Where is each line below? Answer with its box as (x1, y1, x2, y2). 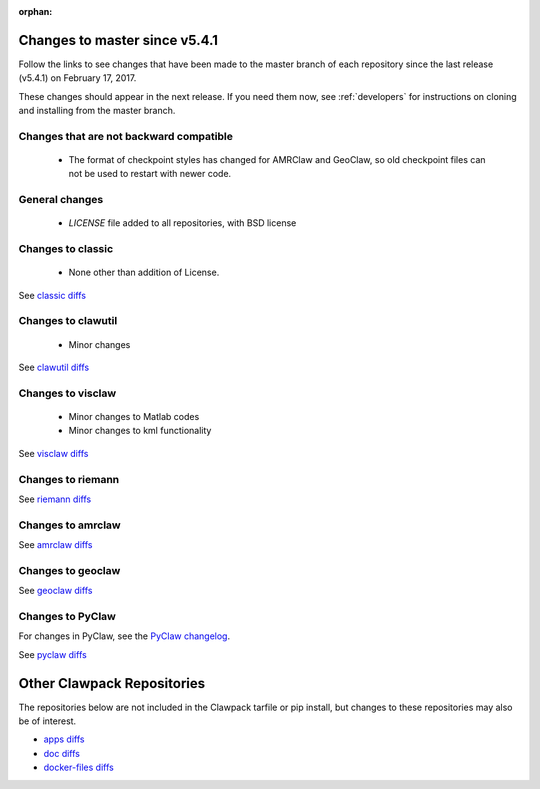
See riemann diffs (18, 493, 92, 505)
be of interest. (18, 715, 77, 727)
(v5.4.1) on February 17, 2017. (18, 72, 137, 84)
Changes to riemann (18, 472, 120, 486)
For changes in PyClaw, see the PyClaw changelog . (18, 630, 230, 642)
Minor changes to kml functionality (68, 425, 212, 437)
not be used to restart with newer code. (68, 168, 232, 180)
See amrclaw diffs (18, 539, 93, 551)
